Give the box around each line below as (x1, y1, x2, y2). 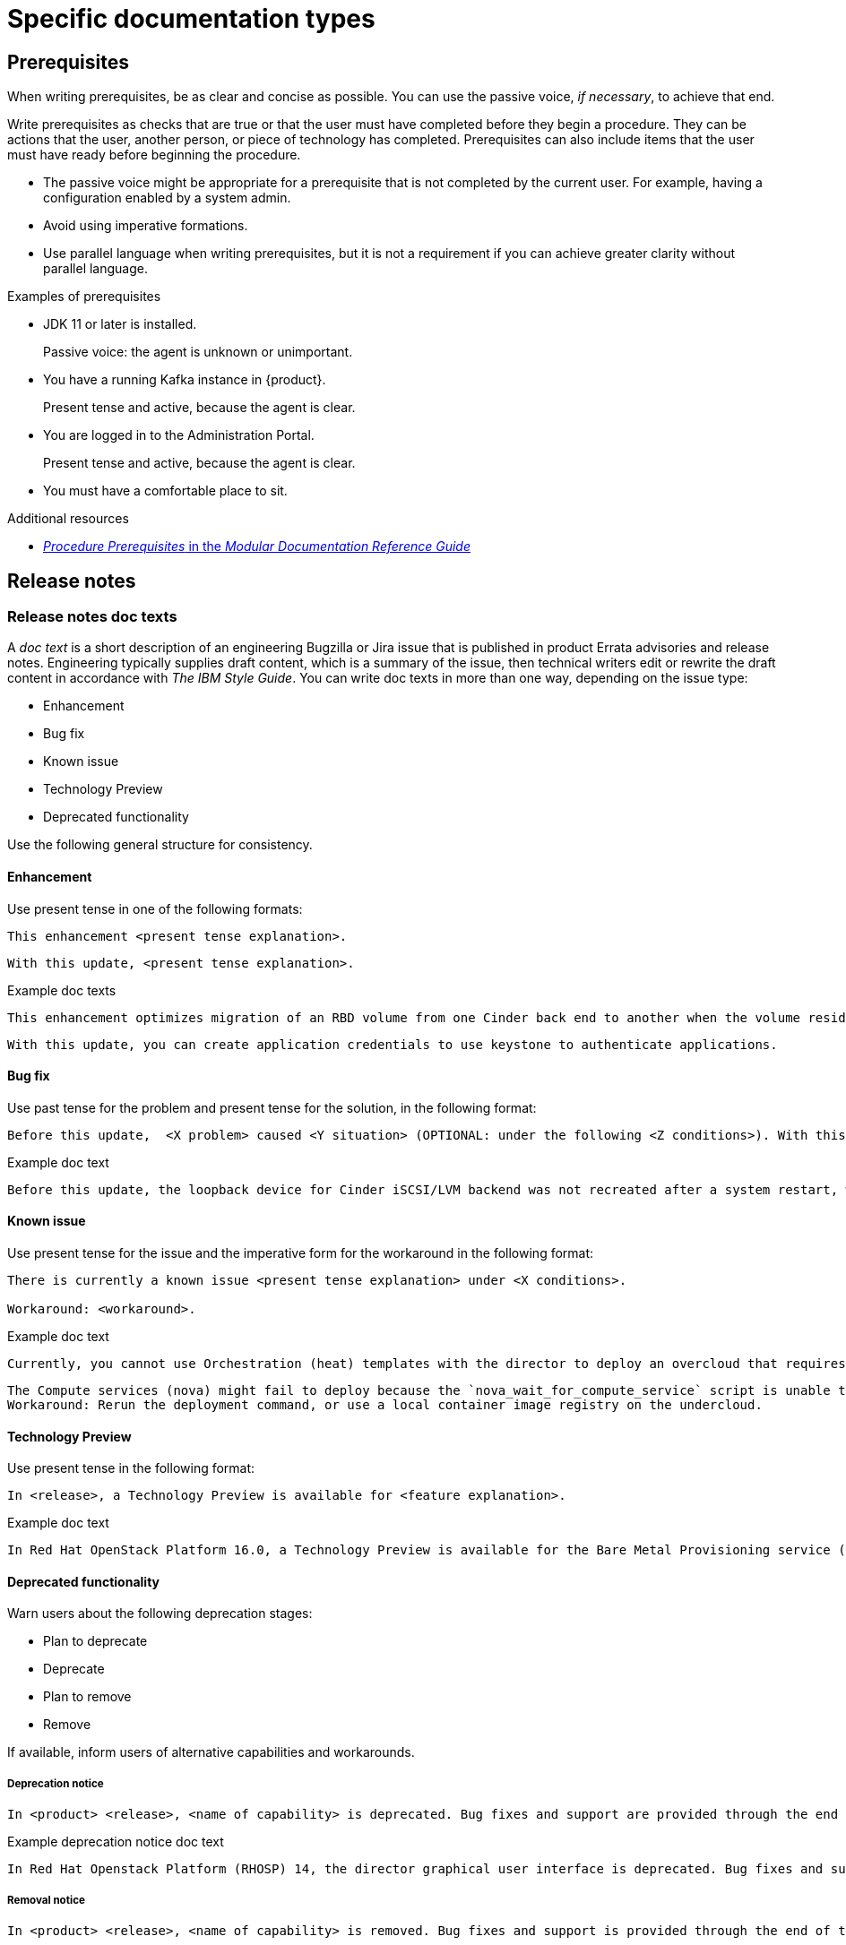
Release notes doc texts (7, 607, 177, 626)
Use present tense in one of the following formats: (7, 900, 303, 917)
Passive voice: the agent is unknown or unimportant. (43, 344, 353, 360)
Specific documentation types (7, 4, 376, 34)
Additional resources (7, 511, 129, 527)
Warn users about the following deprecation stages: (7, 1605, 313, 1622)
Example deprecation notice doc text (7, 1834, 224, 1850)
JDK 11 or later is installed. (43, 316, 197, 332)
